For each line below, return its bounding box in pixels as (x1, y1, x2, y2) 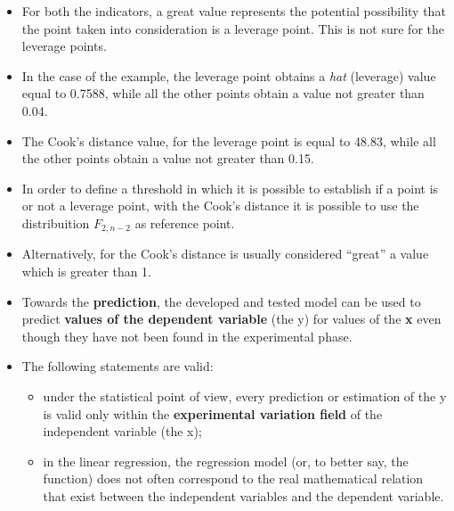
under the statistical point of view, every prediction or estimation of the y (43, 386, 447, 405)
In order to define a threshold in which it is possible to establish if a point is (21, 178, 439, 197)
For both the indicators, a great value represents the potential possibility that (21, 2, 446, 20)
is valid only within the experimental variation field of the (43, 404, 383, 423)
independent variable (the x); (43, 422, 202, 441)
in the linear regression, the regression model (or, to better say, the (43, 451, 409, 470)
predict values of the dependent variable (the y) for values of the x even (21, 309, 442, 328)
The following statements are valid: (21, 357, 214, 375)
